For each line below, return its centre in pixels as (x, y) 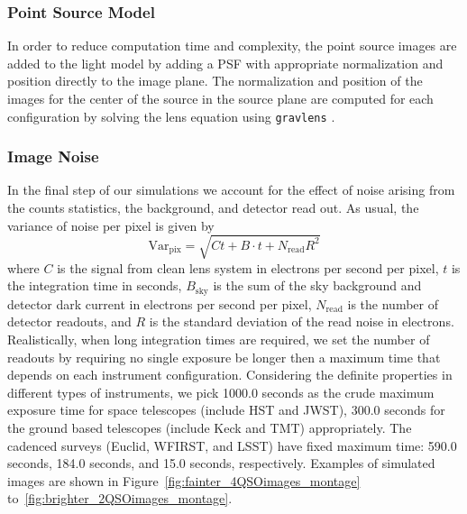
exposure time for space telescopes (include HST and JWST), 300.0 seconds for (226, 410)
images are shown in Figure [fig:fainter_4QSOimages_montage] (184, 480)
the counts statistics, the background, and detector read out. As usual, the (213, 208)
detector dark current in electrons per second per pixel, (160, 303)
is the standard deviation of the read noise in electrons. (302, 321)
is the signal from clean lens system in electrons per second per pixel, (248, 267)
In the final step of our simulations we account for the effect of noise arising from (231, 190)
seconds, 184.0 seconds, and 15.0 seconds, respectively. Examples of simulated (221, 463)
